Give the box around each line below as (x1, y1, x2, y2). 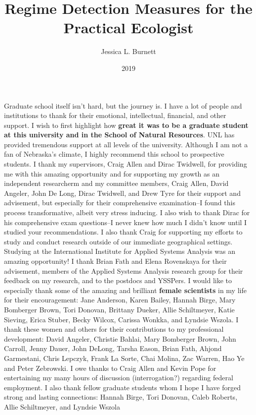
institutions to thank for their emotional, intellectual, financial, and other (4, 110, 226, 120)
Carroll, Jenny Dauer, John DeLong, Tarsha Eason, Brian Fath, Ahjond (4, 343, 222, 354)
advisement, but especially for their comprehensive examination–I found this (4, 197, 235, 208)
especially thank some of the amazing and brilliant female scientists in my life (4, 285, 247, 295)
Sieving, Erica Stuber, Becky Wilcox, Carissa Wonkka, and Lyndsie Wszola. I (4, 314, 239, 324)
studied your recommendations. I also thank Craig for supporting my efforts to (4, 227, 243, 237)
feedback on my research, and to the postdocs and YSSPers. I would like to (4, 275, 232, 286)
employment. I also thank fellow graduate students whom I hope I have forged (4, 382, 241, 392)
